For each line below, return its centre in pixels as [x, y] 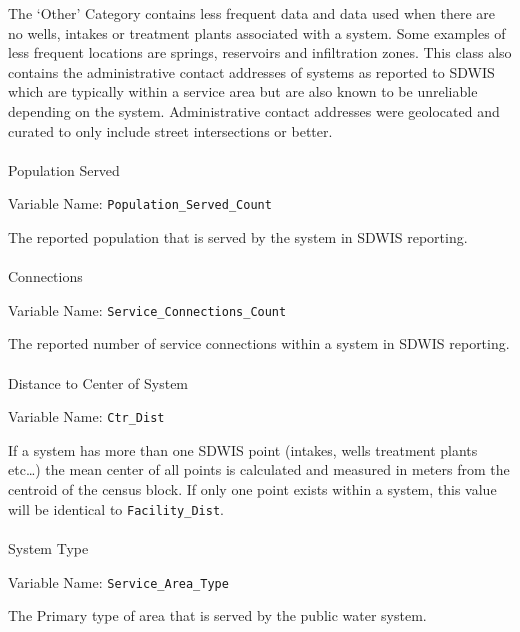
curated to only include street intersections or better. [170, 130]
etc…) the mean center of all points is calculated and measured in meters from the [259, 469]
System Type [48, 547]
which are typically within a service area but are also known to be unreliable [243, 91]
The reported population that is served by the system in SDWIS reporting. [238, 237]
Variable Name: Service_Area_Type [118, 581]
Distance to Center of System [98, 382]
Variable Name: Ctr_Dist [86, 416]
